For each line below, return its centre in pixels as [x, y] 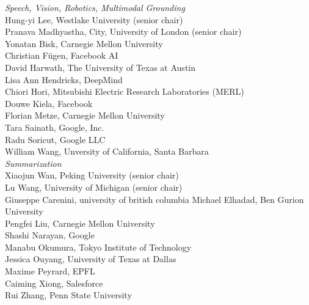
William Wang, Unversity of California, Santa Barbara [107, 151]
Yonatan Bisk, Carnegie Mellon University [84, 43]
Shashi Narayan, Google [50, 235]
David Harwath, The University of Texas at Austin [100, 67]
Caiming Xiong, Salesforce [54, 283]
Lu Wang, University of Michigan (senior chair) [94, 187]
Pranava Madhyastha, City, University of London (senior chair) [123, 31]
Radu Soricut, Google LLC [55, 139]
